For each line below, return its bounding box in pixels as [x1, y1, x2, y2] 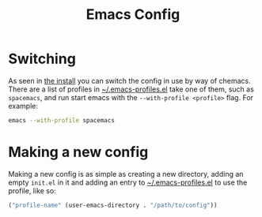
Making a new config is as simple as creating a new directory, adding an [8, 169, 244, 178]
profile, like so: [8, 185, 57, 195]
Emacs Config [85, 6, 180, 24]
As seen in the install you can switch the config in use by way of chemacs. [8, 76, 251, 85]
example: [8, 101, 38, 110]
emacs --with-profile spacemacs [8, 116, 115, 124]
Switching [8, 50, 77, 68]
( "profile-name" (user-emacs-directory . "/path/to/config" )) [8, 201, 218, 209]
